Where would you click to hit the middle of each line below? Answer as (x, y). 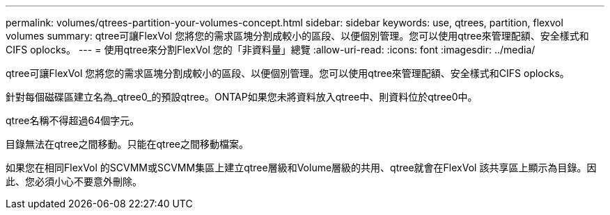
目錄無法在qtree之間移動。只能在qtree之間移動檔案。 (127, 144)
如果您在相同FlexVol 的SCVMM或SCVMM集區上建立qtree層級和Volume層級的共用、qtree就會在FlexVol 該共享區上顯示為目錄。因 (301, 167)
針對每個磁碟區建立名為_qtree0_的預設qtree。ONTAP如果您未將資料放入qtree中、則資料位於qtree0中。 (242, 97)
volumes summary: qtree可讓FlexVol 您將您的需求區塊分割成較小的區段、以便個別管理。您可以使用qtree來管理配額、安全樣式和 (297, 36)
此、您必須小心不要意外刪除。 (74, 181)
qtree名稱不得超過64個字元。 (73, 120)
